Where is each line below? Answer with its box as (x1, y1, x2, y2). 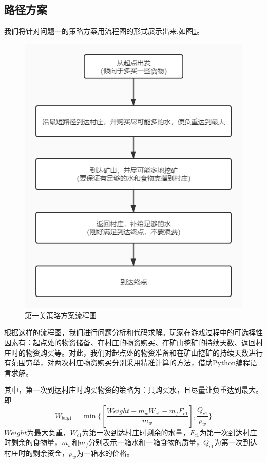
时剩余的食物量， (4, 437, 62, 448)
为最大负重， (27, 427, 70, 437)
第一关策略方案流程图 (25, 309, 97, 320)
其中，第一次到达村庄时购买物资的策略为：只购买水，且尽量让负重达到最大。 (4, 384, 263, 395)
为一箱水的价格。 (76, 447, 134, 458)
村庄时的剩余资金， (4, 447, 69, 458)
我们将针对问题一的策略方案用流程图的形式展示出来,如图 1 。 (4, 26, 204, 36)
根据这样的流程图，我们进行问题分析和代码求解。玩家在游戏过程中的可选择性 (4, 327, 263, 338)
